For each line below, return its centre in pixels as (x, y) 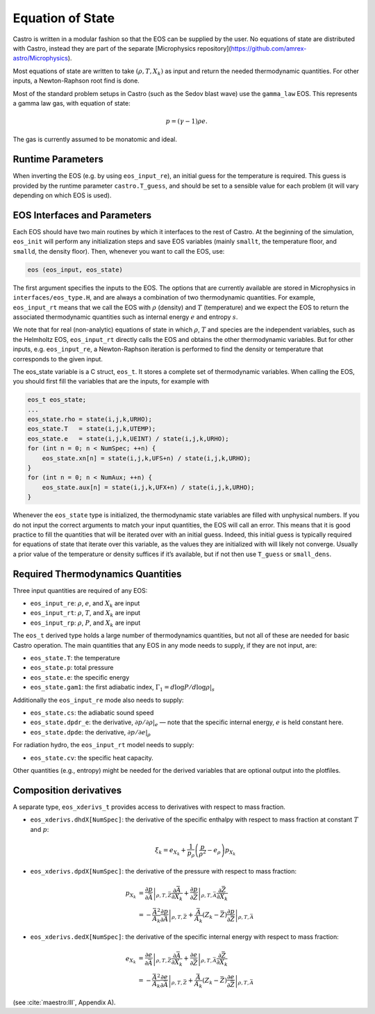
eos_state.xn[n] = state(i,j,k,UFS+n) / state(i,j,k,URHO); (147, 458)
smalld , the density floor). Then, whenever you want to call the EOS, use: (119, 251)
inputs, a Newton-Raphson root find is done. (76, 81)
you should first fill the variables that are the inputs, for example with (111, 382)
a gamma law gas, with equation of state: (72, 103)
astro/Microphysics (41, 58)
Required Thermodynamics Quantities (97, 574)
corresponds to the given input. (58, 359)
